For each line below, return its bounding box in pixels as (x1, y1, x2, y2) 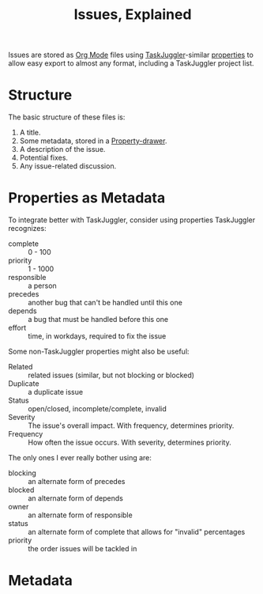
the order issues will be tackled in (28, 544, 137, 554)
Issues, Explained (73, 6, 192, 24)
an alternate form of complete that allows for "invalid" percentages (28, 528, 246, 537)
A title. (19, 128, 41, 138)
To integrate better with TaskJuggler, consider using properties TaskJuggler (8, 215, 256, 225)
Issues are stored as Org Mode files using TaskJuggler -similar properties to (8, 50, 254, 60)
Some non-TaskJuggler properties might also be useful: (8, 346, 190, 357)
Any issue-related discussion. (19, 161, 117, 171)
